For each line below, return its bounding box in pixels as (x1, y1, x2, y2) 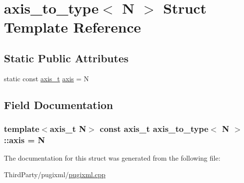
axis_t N (49, 123, 87, 135)
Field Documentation (4, 97, 113, 112)
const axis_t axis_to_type (100, 123, 209, 135)
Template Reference (4, 17, 141, 37)
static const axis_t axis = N (4, 73, 89, 83)
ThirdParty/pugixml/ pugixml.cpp (4, 169, 106, 179)
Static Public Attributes (4, 50, 129, 65)
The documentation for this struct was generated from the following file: (4, 153, 221, 163)
